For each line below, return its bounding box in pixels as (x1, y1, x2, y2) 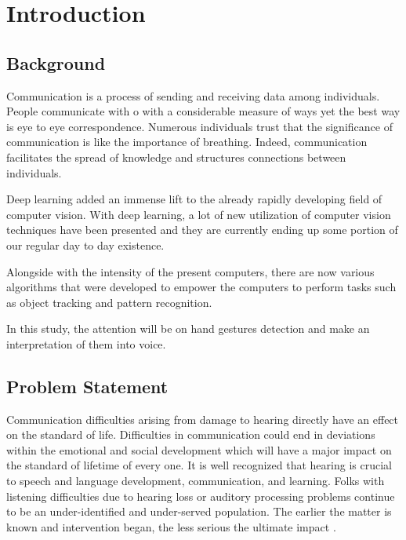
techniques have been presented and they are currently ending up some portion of (6, 221, 398, 238)
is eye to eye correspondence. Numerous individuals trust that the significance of (6, 118, 393, 134)
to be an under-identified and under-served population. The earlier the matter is (6, 503, 392, 520)
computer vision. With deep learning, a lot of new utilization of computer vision (6, 206, 391, 222)
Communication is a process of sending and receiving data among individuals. (6, 87, 380, 104)
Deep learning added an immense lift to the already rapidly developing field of (6, 191, 382, 207)
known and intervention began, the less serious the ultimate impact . (6, 518, 336, 535)
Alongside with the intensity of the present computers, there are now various (6, 263, 375, 279)
